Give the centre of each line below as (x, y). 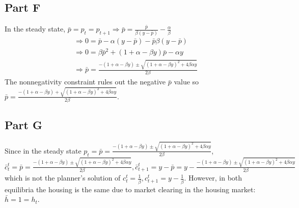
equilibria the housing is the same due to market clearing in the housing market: (130, 189)
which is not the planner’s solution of (63, 178)
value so (186, 82)
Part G (23, 125)
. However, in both (213, 178)
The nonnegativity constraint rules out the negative (85, 82)
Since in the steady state (43, 150)
